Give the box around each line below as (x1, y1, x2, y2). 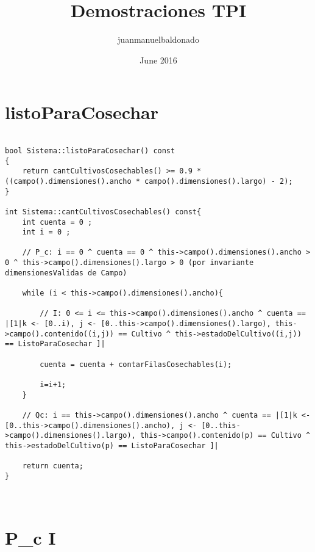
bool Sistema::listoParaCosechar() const (5, 146, 175, 155)
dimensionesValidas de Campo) (5, 268, 127, 277)
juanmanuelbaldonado (118, 33, 199, 46)
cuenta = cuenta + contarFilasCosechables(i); (40, 360, 232, 369)
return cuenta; (22, 462, 83, 471)
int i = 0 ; (22, 228, 71, 237)
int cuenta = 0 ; (22, 217, 93, 227)
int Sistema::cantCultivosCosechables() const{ (5, 207, 202, 216)
